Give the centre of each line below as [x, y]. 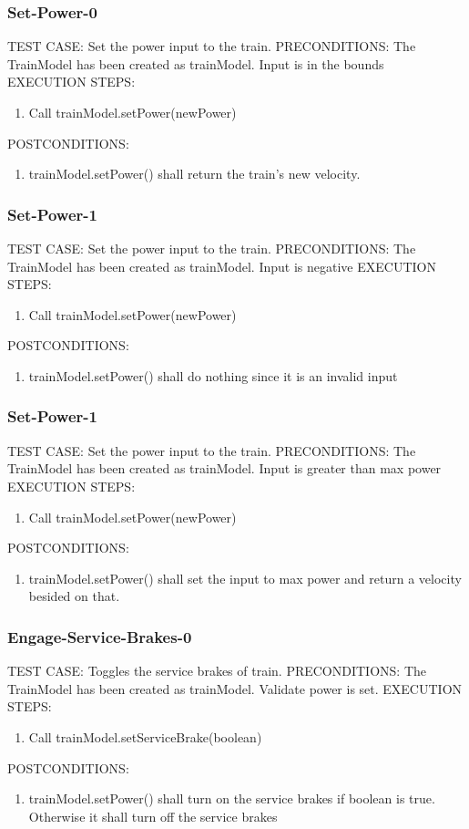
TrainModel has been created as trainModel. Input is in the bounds [196, 63]
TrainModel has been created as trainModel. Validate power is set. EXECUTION [235, 688]
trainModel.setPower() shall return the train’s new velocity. [194, 174]
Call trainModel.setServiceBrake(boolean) [145, 736]
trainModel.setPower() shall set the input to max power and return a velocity [245, 578]
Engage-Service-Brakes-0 [100, 636]
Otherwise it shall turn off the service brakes [153, 816]
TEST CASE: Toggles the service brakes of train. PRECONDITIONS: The [217, 671]
